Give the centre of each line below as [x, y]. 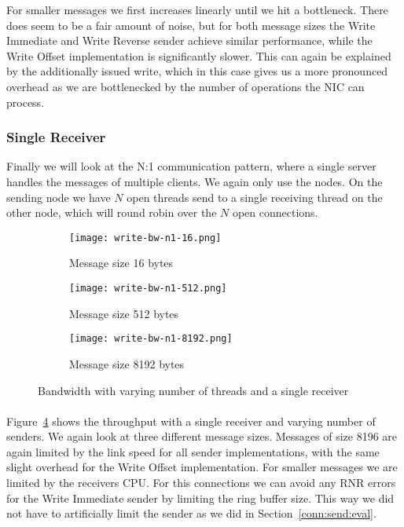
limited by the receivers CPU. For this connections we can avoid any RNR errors [201, 483]
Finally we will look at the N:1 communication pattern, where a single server [191, 166]
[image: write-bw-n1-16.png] [145, 238]
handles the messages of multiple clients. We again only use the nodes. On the [195, 181]
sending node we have [59, 197]
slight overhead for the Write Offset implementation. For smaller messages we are [202, 467]
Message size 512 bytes [124, 313]
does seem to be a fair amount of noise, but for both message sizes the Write [191, 25]
